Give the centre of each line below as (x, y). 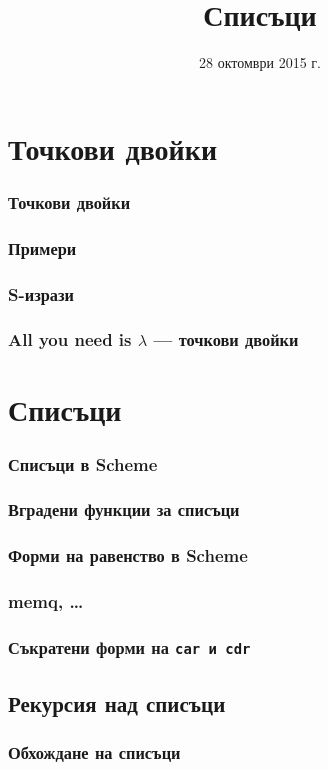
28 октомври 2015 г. (260, 62)
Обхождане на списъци (94, 752)
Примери (42, 247)
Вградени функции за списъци (124, 509)
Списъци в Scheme (83, 463)
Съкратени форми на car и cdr (129, 646)
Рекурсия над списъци (117, 702)
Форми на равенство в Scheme (128, 555)
